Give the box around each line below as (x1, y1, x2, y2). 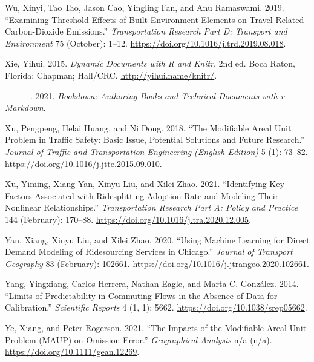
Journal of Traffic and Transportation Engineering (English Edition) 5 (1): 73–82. (5, 145, 308, 157)
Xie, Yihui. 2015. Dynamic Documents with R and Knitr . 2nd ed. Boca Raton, (5, 57, 296, 70)
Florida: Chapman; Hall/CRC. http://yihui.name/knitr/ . (5, 68, 217, 81)
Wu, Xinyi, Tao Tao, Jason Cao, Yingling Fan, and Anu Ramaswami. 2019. (5, 1, 284, 13)
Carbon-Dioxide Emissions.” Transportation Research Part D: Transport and (5, 25, 287, 38)
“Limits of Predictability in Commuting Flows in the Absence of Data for (5, 289, 278, 301)
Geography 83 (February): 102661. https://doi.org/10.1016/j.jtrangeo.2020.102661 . (5, 257, 309, 269)
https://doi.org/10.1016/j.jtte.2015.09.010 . (5, 157, 162, 169)
